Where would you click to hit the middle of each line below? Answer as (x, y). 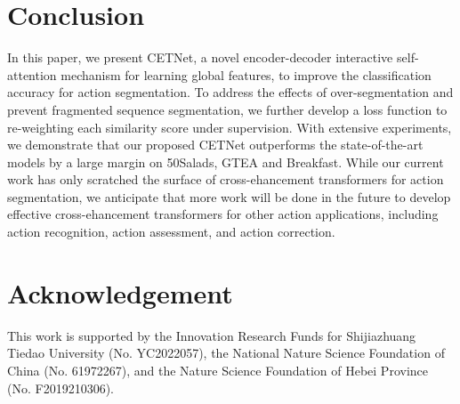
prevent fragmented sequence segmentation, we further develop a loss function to (227, 109)
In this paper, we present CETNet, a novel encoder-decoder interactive (200, 57)
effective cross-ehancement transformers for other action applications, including (223, 214)
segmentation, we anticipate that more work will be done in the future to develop (229, 196)
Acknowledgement (120, 292)
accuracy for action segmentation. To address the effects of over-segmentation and (230, 92)
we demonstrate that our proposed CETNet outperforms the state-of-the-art (215, 145)
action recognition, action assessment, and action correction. (171, 232)
